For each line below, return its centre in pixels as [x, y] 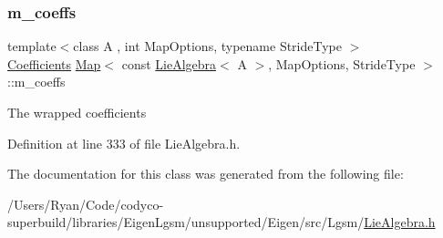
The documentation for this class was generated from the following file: [206, 174]
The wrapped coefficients [77, 112]
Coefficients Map [54, 63]
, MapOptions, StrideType [342, 63]
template [32, 46]
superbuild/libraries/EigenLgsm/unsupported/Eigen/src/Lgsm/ [186, 222]
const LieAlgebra [169, 63]
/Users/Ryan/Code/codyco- [86, 204]
